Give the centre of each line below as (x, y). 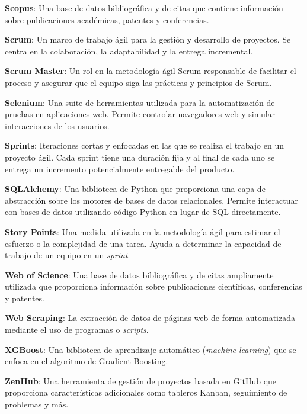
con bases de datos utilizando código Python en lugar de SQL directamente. (143, 212)
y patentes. (25, 298)
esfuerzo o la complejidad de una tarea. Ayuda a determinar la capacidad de (143, 243)
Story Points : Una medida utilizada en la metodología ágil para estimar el (143, 231)
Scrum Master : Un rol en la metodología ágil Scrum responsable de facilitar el (151, 71)
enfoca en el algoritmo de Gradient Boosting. (87, 361)
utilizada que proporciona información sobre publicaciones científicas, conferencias (153, 286)
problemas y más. (37, 404)
